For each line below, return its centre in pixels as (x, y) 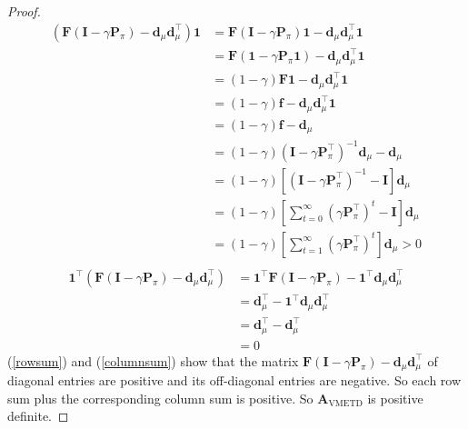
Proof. (24, 11)
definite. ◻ (38, 416)
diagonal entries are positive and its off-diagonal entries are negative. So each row (234, 380)
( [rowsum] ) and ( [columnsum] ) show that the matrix (153, 360)
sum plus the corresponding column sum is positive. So (160, 398)
